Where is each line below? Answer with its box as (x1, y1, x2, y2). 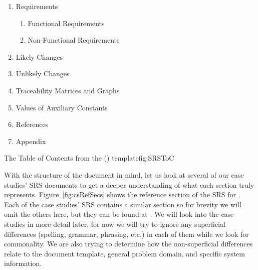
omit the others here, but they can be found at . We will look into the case (4, 209, 234, 219)
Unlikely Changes (16, 68, 70, 79)
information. (4, 258, 42, 268)
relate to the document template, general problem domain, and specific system (4, 248, 245, 258)
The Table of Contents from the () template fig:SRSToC (4, 153, 174, 163)
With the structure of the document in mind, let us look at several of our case (4, 169, 244, 180)
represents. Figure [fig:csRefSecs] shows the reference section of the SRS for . (4, 189, 240, 200)
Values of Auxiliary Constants (16, 102, 108, 112)
